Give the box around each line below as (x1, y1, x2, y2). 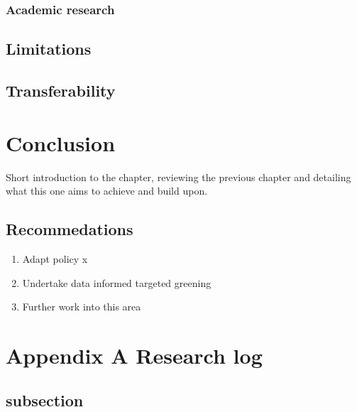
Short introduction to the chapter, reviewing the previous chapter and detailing (6, 169, 351, 184)
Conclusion (6, 128, 116, 157)
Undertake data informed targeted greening (22, 275, 212, 290)
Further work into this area (22, 299, 141, 314)
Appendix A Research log (6, 340, 263, 369)
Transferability (6, 80, 116, 102)
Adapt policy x (22, 251, 88, 266)
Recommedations (6, 218, 133, 240)
